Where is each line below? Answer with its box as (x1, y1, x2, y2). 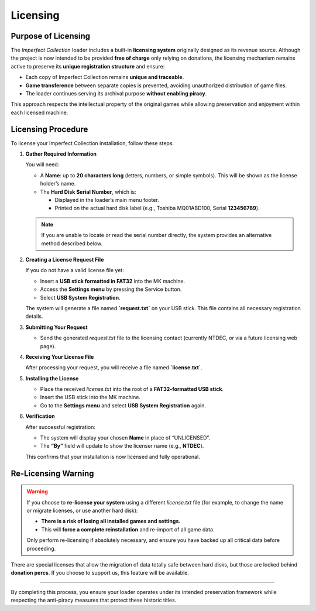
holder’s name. (40, 180, 76, 187)
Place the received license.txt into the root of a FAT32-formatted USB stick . (40, 386, 224, 393)
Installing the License (25, 375, 79, 382)
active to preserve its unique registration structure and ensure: (11, 63, 165, 70)
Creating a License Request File (25, 256, 104, 263)
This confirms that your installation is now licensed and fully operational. (25, 453, 200, 460)
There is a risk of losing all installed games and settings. (41, 518, 181, 525)
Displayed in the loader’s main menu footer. (54, 197, 159, 204)
